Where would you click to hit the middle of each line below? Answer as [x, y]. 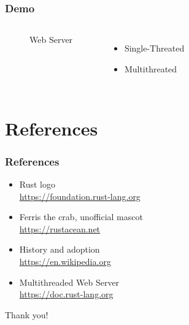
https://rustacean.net [60, 228]
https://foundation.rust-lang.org [80, 196]
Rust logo [37, 184]
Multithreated [151, 68]
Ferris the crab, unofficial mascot [81, 217]
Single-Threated [154, 48]
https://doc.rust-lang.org [66, 294]
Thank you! [27, 314]
